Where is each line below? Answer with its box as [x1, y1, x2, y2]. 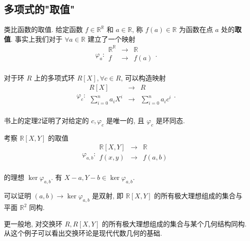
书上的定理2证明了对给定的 [4, 115, 89, 125]
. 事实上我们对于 [11, 33, 63, 44]
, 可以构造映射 [120, 72, 166, 82]
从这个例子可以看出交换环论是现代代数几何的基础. [4, 228, 162, 238]
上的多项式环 [33, 72, 75, 82]
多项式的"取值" [4, 1, 75, 16]
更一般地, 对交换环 [4, 218, 63, 228]
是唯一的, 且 [106, 115, 145, 125]
